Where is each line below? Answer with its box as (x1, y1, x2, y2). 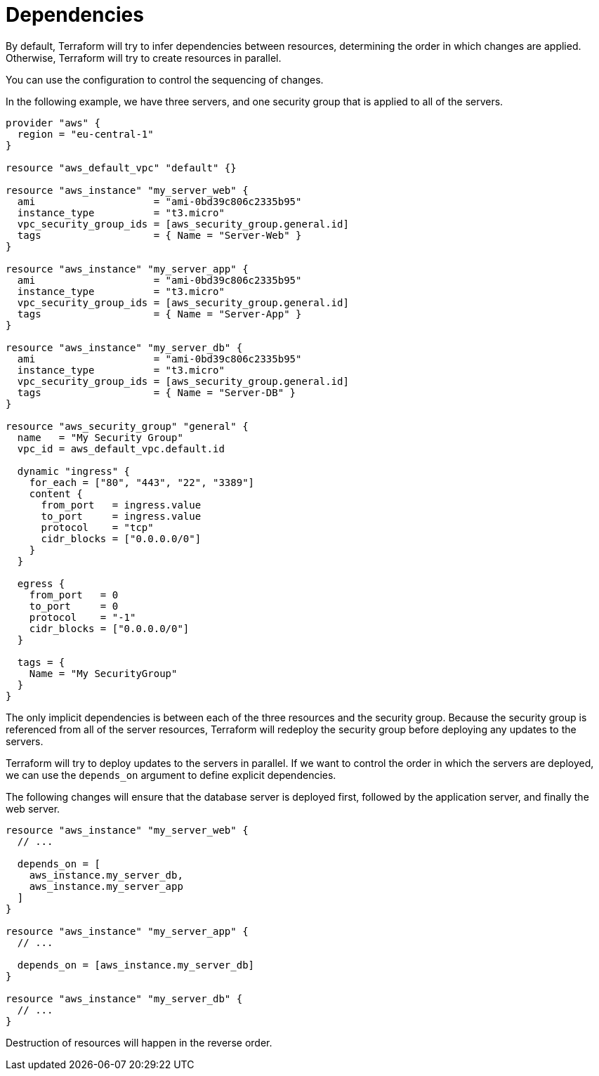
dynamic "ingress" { (17, 465, 131, 477)
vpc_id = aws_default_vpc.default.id (17, 442, 225, 454)
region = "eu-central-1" (17, 128, 154, 140)
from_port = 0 (29, 589, 119, 601)
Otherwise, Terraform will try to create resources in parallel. (6, 51, 282, 64)
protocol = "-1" (29, 611, 136, 623)
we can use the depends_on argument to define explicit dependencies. (6, 768, 336, 781)
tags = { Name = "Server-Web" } (17, 229, 302, 241)
